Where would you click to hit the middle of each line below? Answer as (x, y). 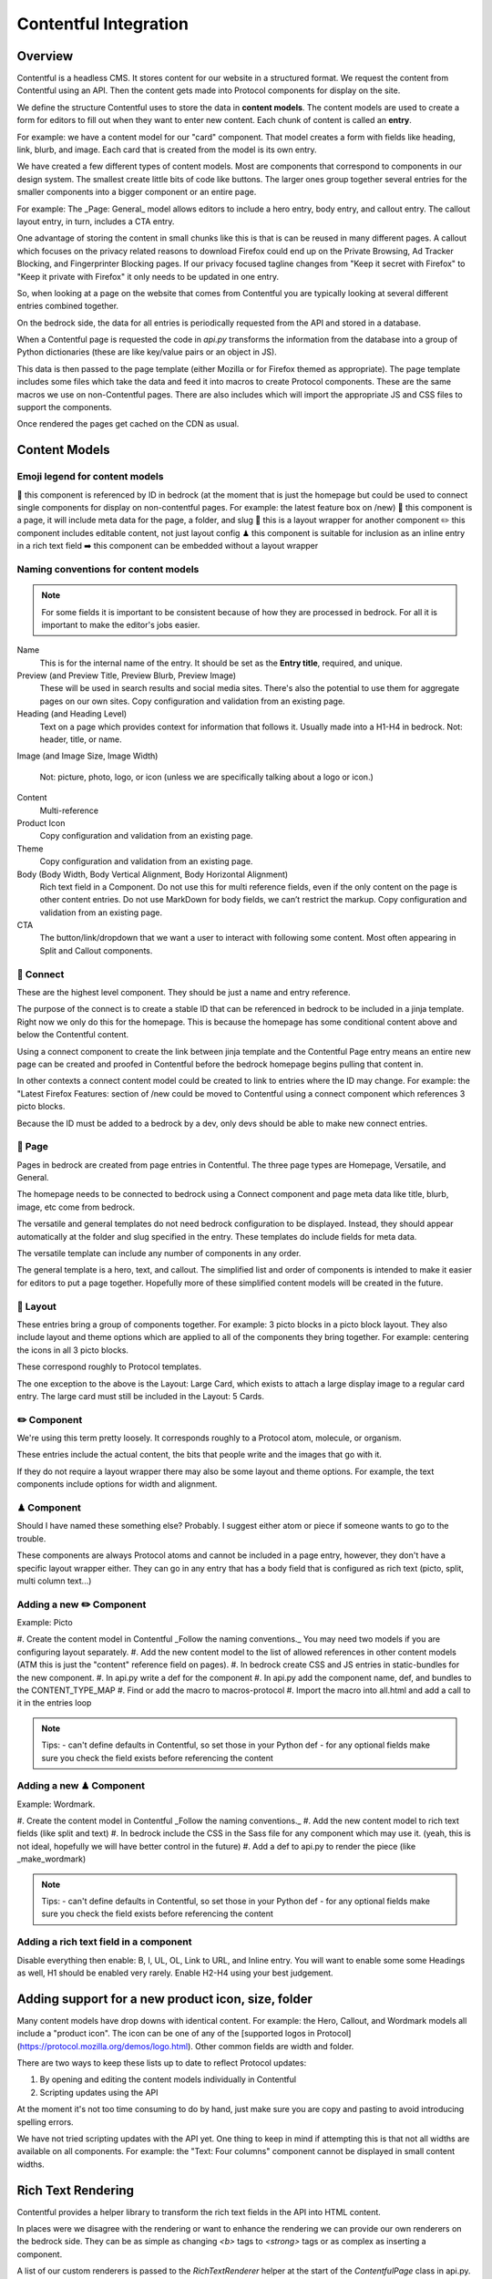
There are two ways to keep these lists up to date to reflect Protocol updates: (162, 2063)
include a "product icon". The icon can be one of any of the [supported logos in (166, 2034)
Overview (45, 56)
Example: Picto (45, 1623)
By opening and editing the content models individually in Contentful (168, 2079)
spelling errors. (45, 2122)
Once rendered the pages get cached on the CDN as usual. (128, 424)
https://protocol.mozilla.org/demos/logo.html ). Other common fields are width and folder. (187, 2046)
